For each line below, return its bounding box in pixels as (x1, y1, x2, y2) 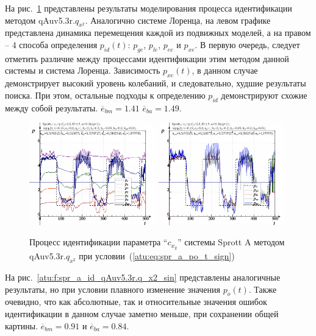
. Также (248, 282, 277, 295)
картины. (5, 319, 38, 332)
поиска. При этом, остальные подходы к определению (5, 88, 206, 101)
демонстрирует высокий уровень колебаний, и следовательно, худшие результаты (5, 77, 306, 89)
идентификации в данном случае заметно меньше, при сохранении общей (5, 307, 279, 320)
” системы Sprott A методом (177, 236, 285, 248)
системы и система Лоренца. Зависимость (5, 64, 160, 77)
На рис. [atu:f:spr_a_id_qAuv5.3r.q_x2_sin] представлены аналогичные (5, 270, 281, 283)
